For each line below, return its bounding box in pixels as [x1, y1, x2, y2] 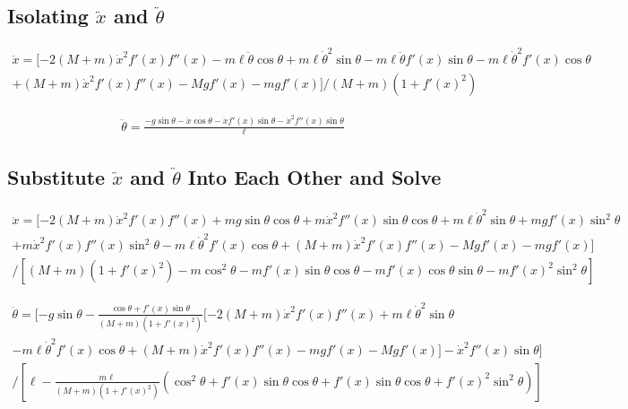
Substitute [7, 162, 106, 190]
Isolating [7, 2, 89, 30]
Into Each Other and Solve [187, 162, 442, 190]
